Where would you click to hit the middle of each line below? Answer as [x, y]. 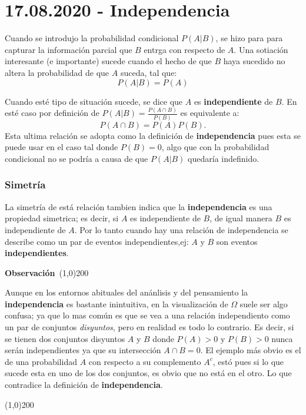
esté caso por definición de [52, 113]
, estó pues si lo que [248, 361]
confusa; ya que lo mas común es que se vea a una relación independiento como [147, 315]
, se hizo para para [249, 38]
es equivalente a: [210, 113]
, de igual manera [241, 218]
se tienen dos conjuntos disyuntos [65, 338]
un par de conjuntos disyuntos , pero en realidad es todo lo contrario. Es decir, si [149, 327]
